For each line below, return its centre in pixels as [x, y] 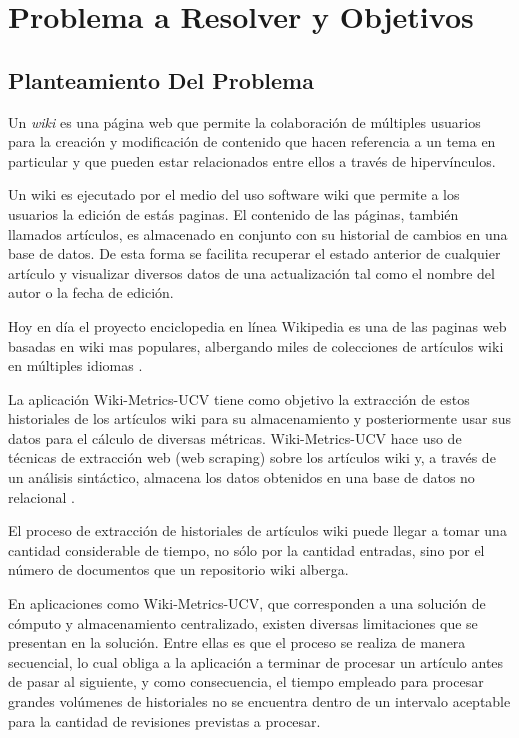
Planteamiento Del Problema [161, 79]
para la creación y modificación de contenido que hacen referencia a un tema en [252, 141]
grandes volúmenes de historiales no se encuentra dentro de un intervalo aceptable [259, 701]
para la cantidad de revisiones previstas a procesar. [164, 720]
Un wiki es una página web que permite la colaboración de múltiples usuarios [244, 121]
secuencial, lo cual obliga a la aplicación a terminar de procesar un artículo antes [256, 661]
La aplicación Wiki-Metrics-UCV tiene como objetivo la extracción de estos [239, 398]
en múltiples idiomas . [75, 365]
